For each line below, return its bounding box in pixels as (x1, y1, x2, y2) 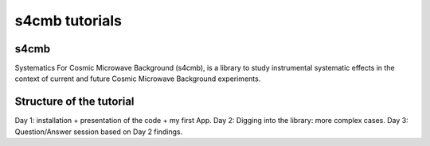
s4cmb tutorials (14, 12, 123, 29)
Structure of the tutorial (14, 95, 135, 109)
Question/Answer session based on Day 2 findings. (14, 127, 183, 136)
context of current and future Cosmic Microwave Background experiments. (14, 74, 261, 83)
